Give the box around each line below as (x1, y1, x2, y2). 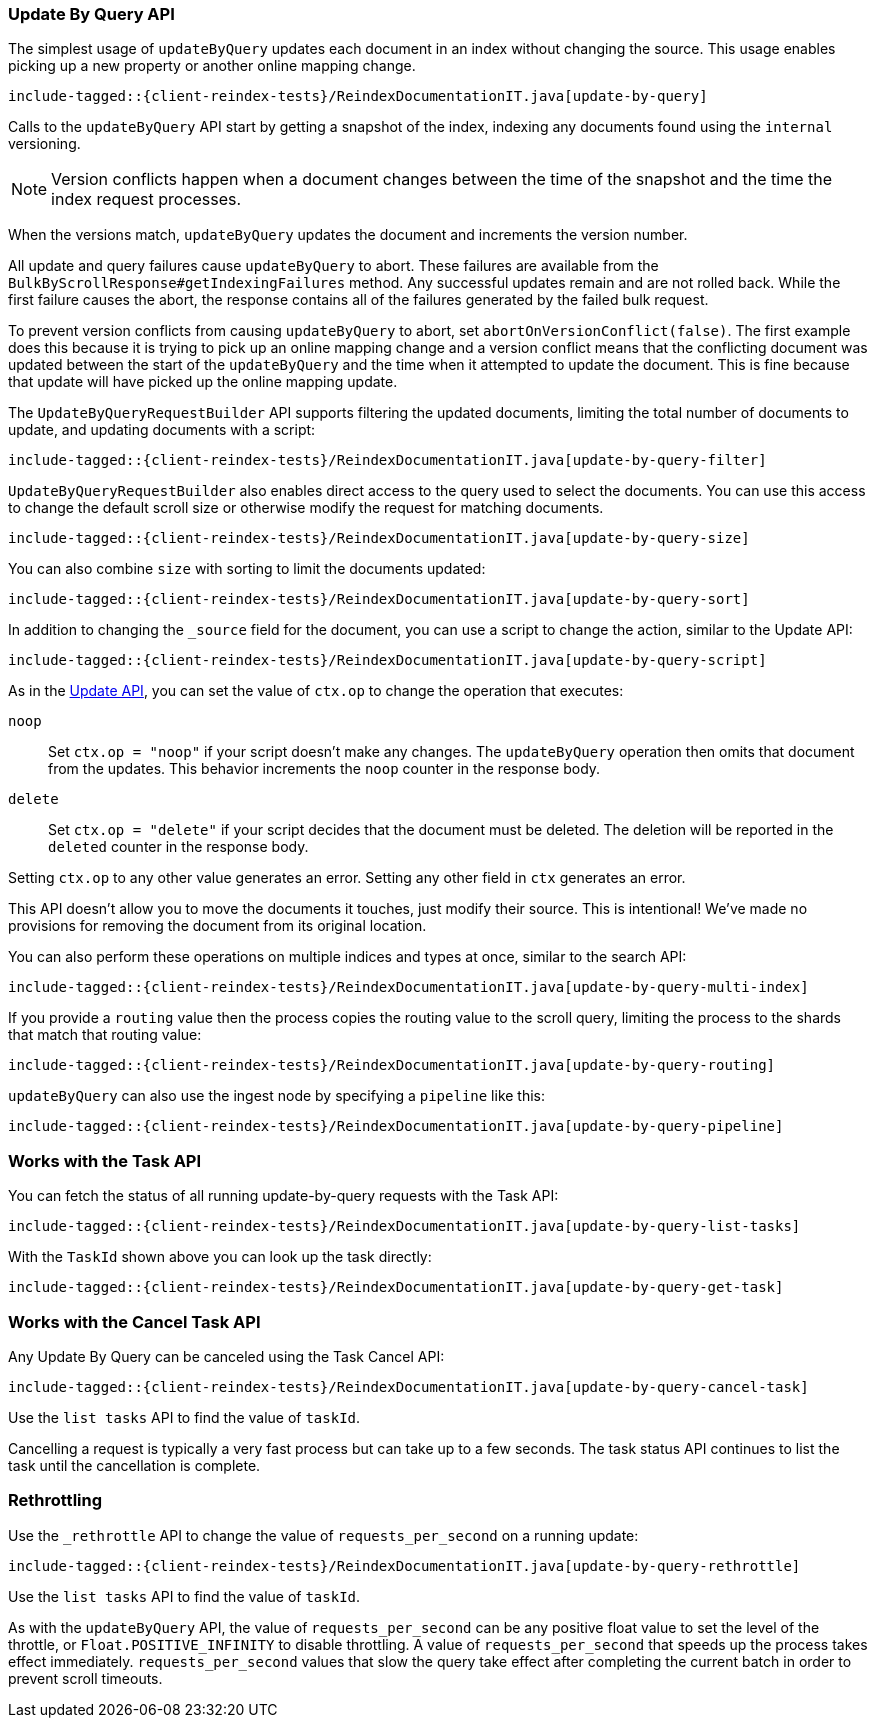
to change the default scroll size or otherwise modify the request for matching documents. (8, 499, 604, 517)
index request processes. (51, 189, 242, 210)
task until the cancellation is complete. (8, 1456, 261, 1474)
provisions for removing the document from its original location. (8, 917, 427, 935)
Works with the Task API (8, 1150, 202, 1171)
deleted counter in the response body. (48, 838, 309, 856)
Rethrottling (8, 1490, 103, 1511)
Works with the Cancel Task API (8, 1311, 261, 1332)
